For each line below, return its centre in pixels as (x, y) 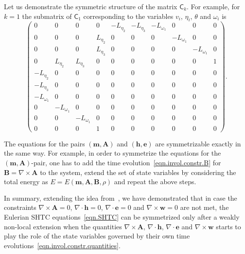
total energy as (26, 182)
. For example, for (213, 6)
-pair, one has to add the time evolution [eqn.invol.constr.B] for (126, 162)
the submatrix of (47, 16)
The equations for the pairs (44, 143)
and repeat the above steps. (155, 182)
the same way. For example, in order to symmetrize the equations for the (113, 153)
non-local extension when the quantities (63, 226)
